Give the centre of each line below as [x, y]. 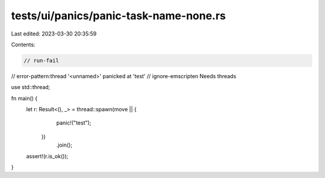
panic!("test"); [74, 123]
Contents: [23, 44]
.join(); [64, 145]
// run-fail [42, 60]
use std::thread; [31, 87]
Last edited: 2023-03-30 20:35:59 [54, 34]
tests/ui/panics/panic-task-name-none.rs [119, 16]
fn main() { [24, 98]
